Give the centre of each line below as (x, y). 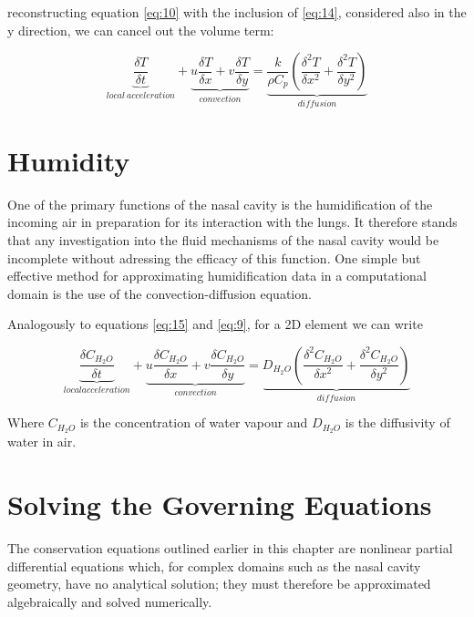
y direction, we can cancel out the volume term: (141, 30)
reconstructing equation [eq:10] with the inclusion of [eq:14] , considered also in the (237, 12)
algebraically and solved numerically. (110, 601)
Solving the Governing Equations (220, 504)
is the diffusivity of (397, 422)
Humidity (69, 160)
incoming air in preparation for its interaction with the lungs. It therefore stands (232, 222)
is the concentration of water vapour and (194, 422)
